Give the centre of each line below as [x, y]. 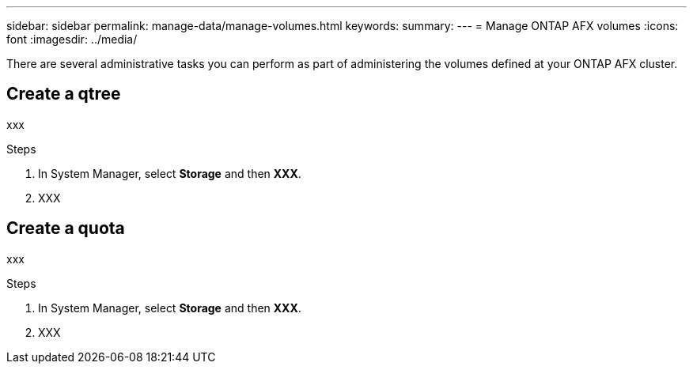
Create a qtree [64, 94]
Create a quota [66, 228]
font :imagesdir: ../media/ [72, 39]
